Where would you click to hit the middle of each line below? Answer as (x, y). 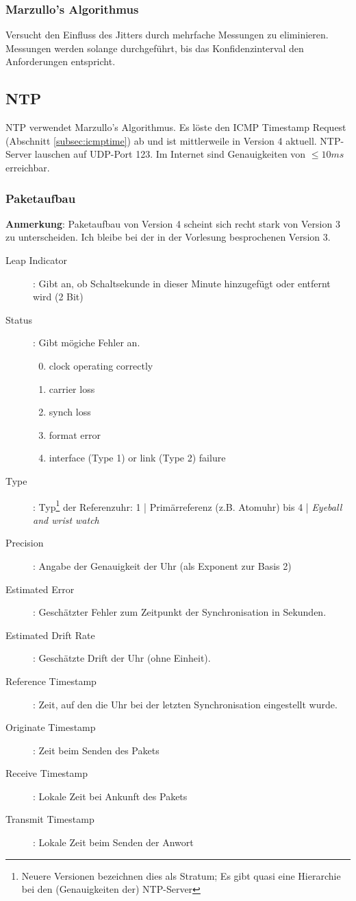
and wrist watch (66, 519)
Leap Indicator (37, 260)
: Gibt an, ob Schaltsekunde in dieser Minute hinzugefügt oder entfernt (182, 283)
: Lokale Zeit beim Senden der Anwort (113, 842)
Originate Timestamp (51, 727)
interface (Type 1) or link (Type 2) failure (137, 458)
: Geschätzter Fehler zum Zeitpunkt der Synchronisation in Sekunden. (180, 612)
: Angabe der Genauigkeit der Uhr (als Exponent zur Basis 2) (162, 565)
